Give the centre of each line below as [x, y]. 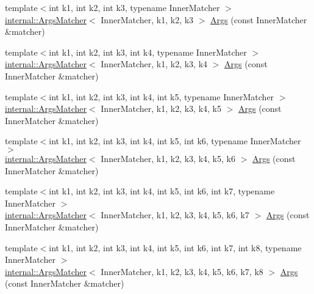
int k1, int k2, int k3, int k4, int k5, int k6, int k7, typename [162, 191]
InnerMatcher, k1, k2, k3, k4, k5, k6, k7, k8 [182, 271]
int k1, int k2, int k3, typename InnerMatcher [134, 7]
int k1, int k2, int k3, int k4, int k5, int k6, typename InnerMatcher [175, 141]
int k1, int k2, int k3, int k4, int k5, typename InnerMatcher [162, 96]
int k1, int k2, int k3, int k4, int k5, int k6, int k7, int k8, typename [175, 247]
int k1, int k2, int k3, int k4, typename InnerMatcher [148, 52]
